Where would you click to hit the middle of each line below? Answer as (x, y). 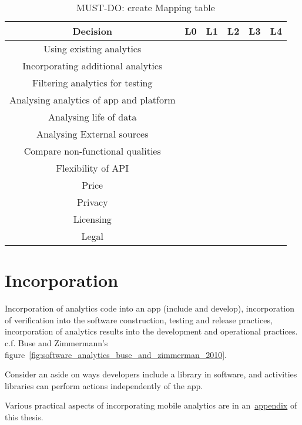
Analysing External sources (93, 134)
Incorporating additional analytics (93, 66)
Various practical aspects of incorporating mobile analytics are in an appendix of (151, 405)
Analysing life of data (93, 117)
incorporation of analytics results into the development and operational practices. (151, 331)
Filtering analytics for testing (92, 83)
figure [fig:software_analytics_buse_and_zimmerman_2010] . (116, 354)
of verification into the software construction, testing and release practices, (139, 319)
